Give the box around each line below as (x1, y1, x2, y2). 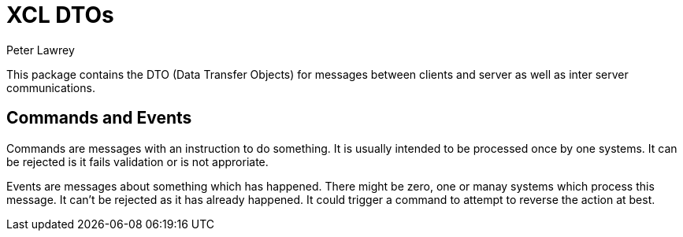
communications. (6, 80, 95, 94)
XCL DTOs (6, 2, 114, 28)
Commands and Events (6, 108, 192, 128)
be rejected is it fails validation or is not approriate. (6, 154, 269, 168)
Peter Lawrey (6, 43, 75, 57)
